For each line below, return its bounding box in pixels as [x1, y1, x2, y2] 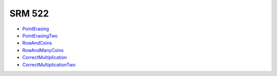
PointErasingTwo [22, 32, 58, 39]
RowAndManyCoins [22, 47, 64, 53]
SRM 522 [9, 8, 49, 19]
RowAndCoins [22, 40, 52, 46]
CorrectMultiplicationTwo [22, 62, 76, 68]
